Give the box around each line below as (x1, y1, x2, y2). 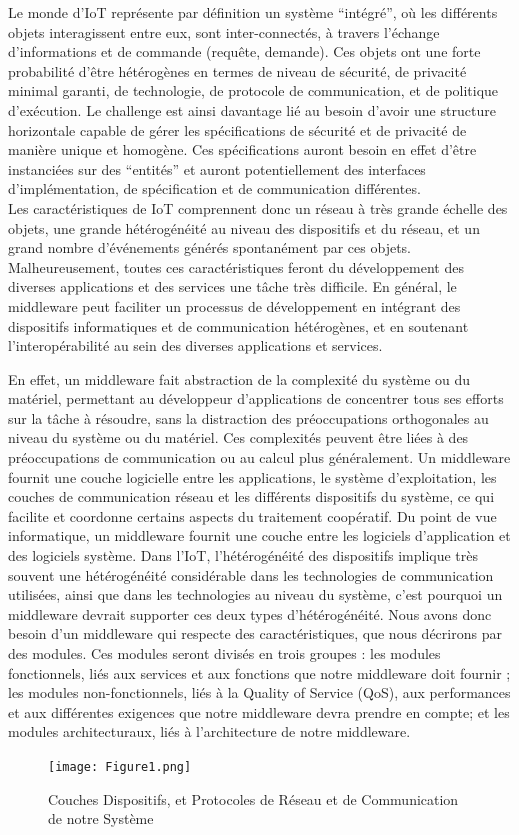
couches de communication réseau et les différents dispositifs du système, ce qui (8, 486, 495, 507)
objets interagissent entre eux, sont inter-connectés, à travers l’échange (8, 21, 440, 42)
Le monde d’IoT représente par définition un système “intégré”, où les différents (8, 2, 498, 22)
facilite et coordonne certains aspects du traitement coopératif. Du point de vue (8, 505, 497, 526)
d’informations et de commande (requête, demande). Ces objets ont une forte (8, 41, 481, 62)
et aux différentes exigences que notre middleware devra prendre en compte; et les (8, 701, 510, 722)
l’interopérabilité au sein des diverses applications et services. (8, 335, 383, 356)
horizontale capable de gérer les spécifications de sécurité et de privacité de (8, 119, 467, 140)
